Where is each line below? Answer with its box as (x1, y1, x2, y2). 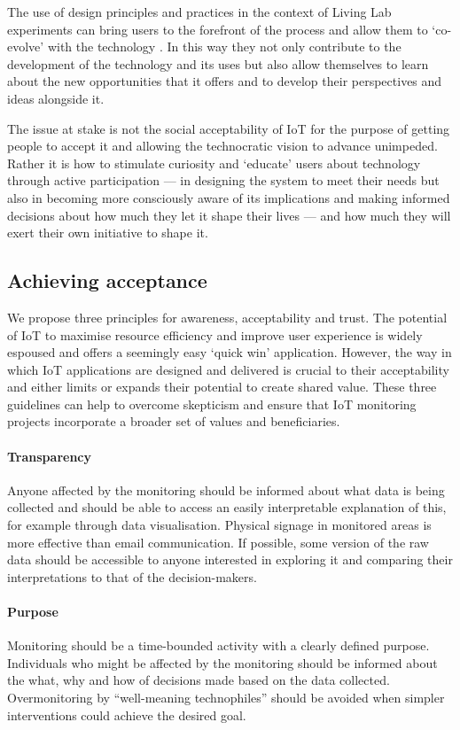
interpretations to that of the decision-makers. (7, 567, 257, 586)
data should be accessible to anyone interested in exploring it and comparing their (7, 550, 453, 569)
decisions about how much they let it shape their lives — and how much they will (7, 206, 451, 224)
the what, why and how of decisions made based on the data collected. (7, 671, 390, 689)
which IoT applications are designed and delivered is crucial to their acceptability (7, 360, 449, 378)
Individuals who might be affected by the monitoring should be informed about (7, 653, 438, 672)
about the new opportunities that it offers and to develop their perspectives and (7, 72, 442, 90)
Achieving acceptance (7, 267, 207, 294)
